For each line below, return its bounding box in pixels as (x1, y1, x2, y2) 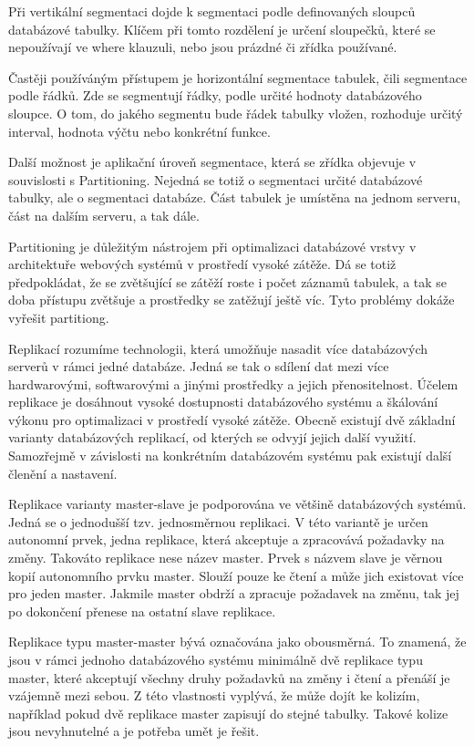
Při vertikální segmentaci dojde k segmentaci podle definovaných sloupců (8, 2, 416, 20)
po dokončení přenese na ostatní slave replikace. (8, 601, 276, 620)
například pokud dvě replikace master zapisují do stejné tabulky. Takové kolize (8, 703, 448, 722)
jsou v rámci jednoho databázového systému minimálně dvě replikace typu (8, 650, 423, 668)
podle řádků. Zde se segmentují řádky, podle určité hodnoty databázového (8, 86, 422, 105)
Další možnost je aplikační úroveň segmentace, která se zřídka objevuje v (8, 152, 417, 171)
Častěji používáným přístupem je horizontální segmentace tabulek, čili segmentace (8, 67, 468, 87)
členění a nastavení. (8, 463, 118, 482)
